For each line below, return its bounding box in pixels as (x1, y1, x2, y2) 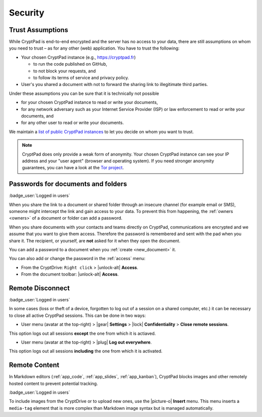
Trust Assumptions (9, 26, 68, 34)
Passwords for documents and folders (9, 180, 127, 188)
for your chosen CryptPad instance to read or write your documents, (21, 100, 158, 105)
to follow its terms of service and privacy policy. (33, 75, 129, 81)
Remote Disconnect (9, 284, 70, 292)
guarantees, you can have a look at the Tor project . (22, 165, 124, 171)
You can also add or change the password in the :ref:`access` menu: (9, 256, 146, 261)
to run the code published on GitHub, (33, 61, 108, 67)
